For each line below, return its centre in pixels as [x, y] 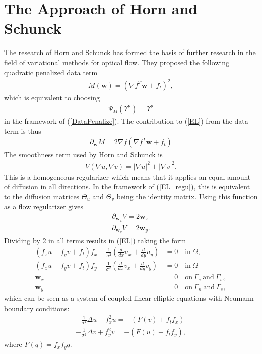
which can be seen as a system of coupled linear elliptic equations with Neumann [129, 298]
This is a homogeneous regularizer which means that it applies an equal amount [127, 176]
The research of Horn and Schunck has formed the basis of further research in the [130, 52]
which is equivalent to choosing [52, 97]
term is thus [23, 131]
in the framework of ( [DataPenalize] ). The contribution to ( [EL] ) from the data [126, 121]
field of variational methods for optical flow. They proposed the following [117, 62]
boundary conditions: [37, 308]
